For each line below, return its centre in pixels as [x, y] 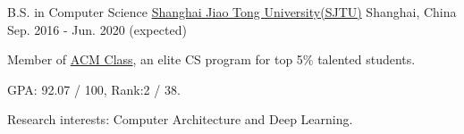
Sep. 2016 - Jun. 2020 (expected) [97, 29]
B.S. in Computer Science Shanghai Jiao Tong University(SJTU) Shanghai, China [232, 12]
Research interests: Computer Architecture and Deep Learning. [180, 119]
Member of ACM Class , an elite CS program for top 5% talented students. [211, 59]
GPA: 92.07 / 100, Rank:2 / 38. [94, 89]
